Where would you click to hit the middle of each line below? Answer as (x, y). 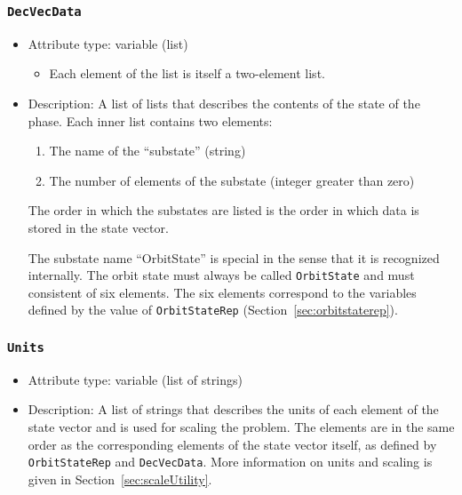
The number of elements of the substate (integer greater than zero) (232, 180)
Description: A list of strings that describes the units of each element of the (233, 409)
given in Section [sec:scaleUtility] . (120, 479)
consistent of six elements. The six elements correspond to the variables (222, 292)
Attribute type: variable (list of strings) (135, 379)
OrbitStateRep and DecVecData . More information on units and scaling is (230, 462)
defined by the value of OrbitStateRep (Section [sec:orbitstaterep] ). (213, 310)
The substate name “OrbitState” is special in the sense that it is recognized (234, 257)
